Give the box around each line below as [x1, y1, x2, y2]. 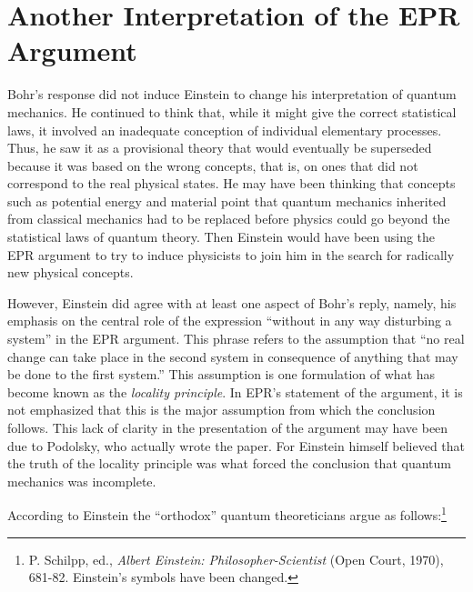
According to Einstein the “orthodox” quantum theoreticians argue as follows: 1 [7, 503, 447, 525]
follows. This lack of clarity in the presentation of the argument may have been [7, 418, 448, 436]
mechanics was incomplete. [7, 471, 156, 490]
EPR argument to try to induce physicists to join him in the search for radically [7, 245, 455, 264]
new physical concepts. [7, 263, 134, 282]
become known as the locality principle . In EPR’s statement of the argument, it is [7, 382, 463, 401]
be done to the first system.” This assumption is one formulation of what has [7, 365, 436, 384]
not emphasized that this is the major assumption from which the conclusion [7, 400, 436, 419]
